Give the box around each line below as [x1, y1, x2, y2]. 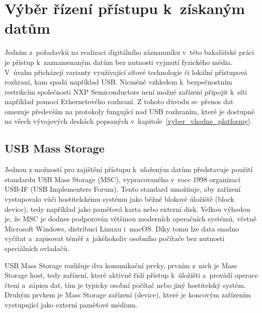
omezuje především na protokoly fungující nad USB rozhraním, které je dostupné [5, 106, 255, 116]
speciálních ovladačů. [5, 243, 69, 254]
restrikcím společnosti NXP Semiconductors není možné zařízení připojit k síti [5, 86, 247, 97]
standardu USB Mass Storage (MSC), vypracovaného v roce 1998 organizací [5, 174, 240, 184]
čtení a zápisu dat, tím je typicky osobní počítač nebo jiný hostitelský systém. [5, 279, 246, 290]
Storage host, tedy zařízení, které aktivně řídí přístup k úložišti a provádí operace [5, 270, 258, 280]
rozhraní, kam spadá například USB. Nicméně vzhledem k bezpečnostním [5, 76, 232, 87]
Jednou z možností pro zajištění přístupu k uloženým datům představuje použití [5, 164, 253, 175]
